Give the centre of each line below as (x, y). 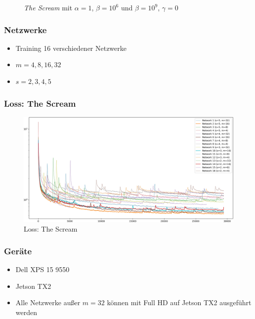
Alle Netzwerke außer (48, 302)
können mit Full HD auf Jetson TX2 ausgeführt (179, 302)
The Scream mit (48, 7)
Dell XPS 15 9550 (42, 269)
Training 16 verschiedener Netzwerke (71, 48)
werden (26, 312)
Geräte (18, 251)
